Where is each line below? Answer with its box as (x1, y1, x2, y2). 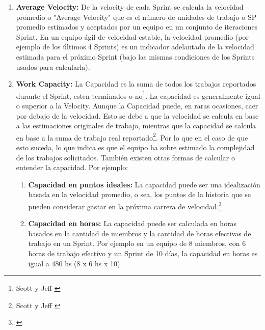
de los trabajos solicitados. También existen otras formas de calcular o (16, 152, 235, 162)
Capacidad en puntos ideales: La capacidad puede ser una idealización (28, 179, 260, 189)
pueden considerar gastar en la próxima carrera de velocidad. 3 (28, 200, 222, 211)
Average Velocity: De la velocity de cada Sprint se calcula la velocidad (16, 2, 244, 12)
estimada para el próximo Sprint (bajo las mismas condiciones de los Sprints (16, 51, 255, 62)
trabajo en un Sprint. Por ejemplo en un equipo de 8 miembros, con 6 (28, 238, 246, 249)
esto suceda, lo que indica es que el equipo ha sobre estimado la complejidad (16, 142, 255, 153)
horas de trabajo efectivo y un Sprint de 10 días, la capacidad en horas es (28, 248, 258, 259)
